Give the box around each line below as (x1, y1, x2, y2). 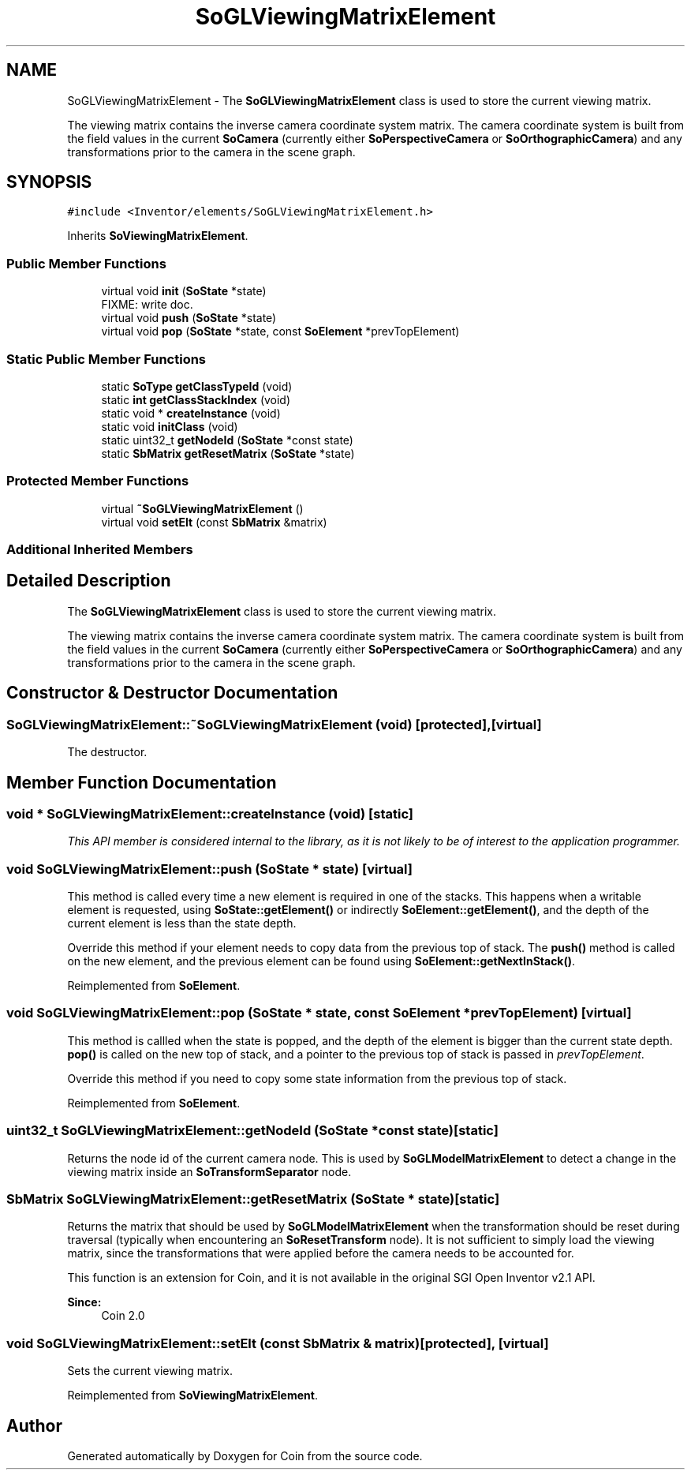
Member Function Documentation (6, 772, 277, 792)
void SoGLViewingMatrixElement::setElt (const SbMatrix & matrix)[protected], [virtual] (6, 1335, 549, 1351)
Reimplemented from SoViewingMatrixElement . (67, 1388, 318, 1403)
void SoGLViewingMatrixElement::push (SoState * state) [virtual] (6, 860, 413, 877)
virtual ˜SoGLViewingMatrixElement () (101, 501, 304, 515)
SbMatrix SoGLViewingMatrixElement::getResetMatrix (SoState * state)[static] (6, 1190, 500, 1207)
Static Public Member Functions (6, 350, 207, 367)
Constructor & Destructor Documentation (6, 683, 338, 703)
